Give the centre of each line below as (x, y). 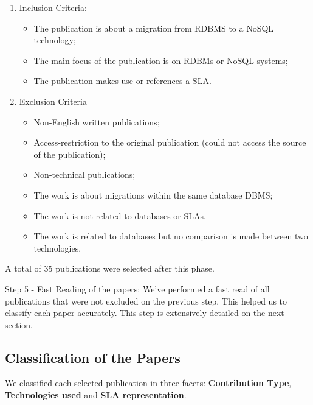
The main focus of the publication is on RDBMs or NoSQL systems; (161, 60)
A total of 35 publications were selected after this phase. (110, 268)
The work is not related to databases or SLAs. (120, 215)
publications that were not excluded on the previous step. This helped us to (146, 301)
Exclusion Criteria (53, 101)
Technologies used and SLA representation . (96, 395)
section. (19, 324)
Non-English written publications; (97, 121)
